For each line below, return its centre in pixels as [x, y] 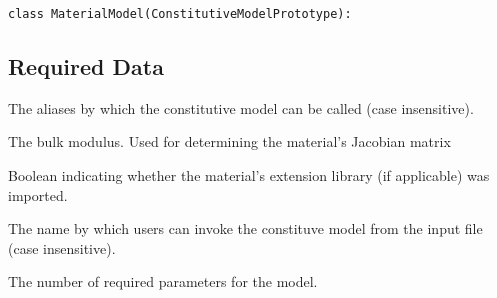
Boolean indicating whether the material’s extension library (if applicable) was [249, 175]
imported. [38, 194]
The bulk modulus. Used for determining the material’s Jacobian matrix [229, 141]
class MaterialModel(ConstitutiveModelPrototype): [180, 14]
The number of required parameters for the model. [163, 281]
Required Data [86, 66]
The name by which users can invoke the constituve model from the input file [245, 228]
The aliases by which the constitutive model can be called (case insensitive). [241, 107]
